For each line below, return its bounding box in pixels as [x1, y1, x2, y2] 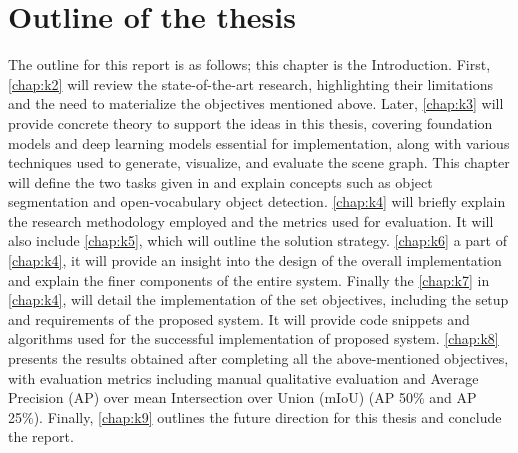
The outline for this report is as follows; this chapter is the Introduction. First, [8, 54, 491, 75]
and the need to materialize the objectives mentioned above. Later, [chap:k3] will [8, 93, 504, 114]
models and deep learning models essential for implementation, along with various [8, 132, 510, 153]
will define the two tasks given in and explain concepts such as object [8, 171, 433, 192]
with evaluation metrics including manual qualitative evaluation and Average [8, 367, 479, 388]
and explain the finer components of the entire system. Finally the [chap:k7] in [8, 269, 490, 290]
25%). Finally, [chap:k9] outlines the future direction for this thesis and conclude [8, 406, 502, 427]
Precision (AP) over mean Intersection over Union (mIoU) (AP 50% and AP [8, 387, 477, 408]
